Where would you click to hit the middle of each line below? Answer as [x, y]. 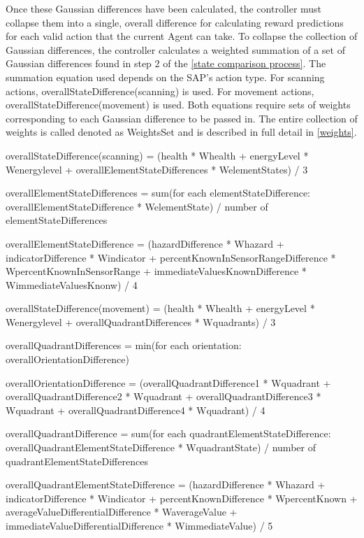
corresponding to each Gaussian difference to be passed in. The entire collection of [182, 118]
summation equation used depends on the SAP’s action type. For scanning [165, 77]
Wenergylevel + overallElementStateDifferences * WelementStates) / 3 [157, 169]
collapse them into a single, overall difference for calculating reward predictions [175, 22]
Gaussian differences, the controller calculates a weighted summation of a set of [175, 49]
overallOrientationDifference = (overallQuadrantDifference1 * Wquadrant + [168, 382]
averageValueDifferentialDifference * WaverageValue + [122, 512]
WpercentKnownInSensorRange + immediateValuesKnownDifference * [156, 271]
